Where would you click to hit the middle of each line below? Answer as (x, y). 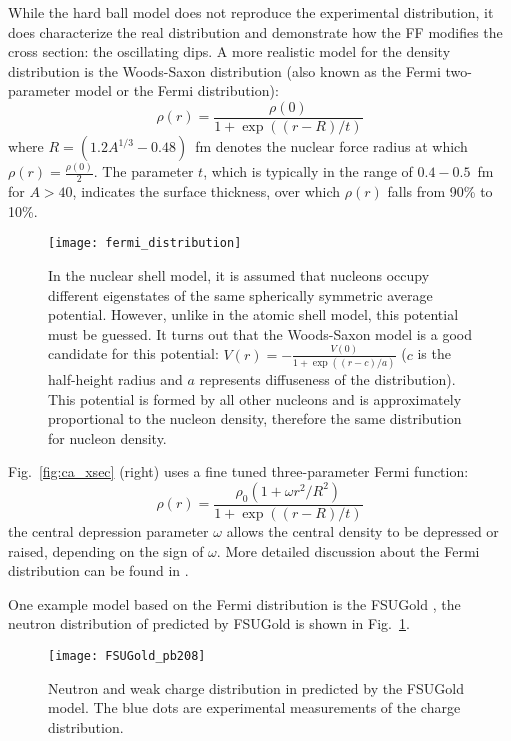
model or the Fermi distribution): (176, 90)
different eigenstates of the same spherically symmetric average (240, 294)
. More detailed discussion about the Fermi (348, 550)
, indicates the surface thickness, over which (206, 191)
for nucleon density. (107, 437)
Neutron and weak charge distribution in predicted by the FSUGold (256, 687)
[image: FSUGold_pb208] (127, 655)
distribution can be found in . (98, 570)
